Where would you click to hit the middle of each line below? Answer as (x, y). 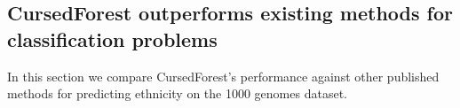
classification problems (112, 39)
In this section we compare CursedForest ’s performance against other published (223, 76)
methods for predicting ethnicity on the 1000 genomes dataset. (177, 93)
